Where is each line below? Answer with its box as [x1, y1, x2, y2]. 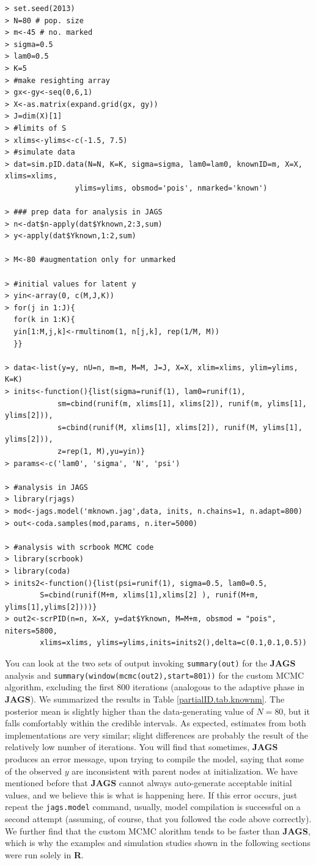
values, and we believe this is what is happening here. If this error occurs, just [5, 788, 298, 801]
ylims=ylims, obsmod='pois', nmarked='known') [75, 183, 268, 192]
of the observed [5, 764, 62, 777]
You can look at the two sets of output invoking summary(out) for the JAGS [5, 657, 296, 670]
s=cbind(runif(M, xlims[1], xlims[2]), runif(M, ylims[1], [57, 423, 303, 432]
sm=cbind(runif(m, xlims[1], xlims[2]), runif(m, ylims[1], [57, 399, 307, 408]
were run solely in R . [5, 848, 84, 861]
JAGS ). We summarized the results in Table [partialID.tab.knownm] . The [5, 692, 285, 705]
